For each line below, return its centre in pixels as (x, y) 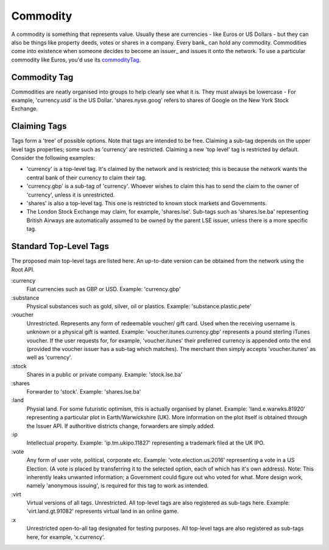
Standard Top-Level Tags (60, 246)
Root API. (23, 269)
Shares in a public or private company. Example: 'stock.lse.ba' (104, 375)
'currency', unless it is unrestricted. (71, 195)
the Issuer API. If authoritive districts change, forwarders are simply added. (121, 426)
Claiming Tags (39, 126)
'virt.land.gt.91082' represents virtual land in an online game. (103, 511)
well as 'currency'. (49, 358)
